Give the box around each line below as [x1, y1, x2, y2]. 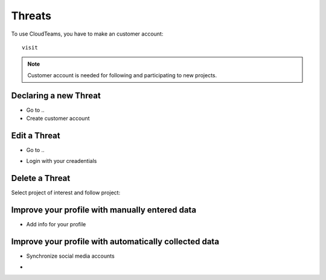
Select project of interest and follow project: [11, 189, 121, 196]
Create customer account [26, 115, 90, 122]
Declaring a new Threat [11, 91, 101, 101]
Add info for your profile [26, 221, 86, 228]
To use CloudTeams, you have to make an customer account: [11, 30, 164, 37]
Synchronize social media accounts [26, 252, 115, 259]
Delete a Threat [11, 173, 71, 183]
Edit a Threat [11, 130, 60, 141]
